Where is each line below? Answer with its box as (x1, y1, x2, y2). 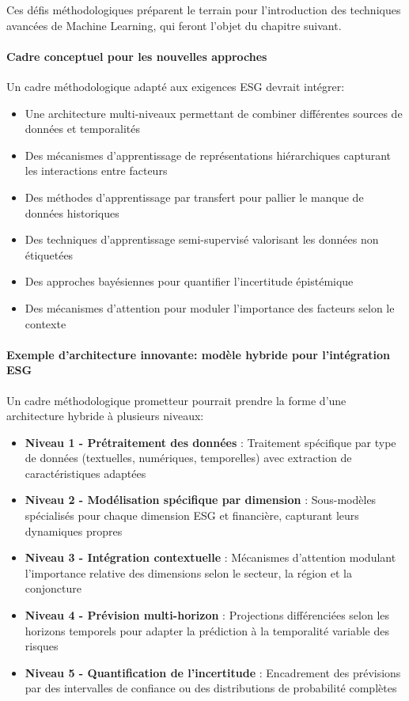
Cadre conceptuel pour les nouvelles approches (6, 47, 267, 64)
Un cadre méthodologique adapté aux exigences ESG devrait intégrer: (6, 78, 345, 94)
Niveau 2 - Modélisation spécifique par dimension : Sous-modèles (25, 491, 377, 508)
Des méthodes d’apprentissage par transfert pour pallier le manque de (25, 188, 364, 205)
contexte (25, 315, 66, 332)
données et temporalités (25, 120, 141, 137)
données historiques (25, 204, 119, 221)
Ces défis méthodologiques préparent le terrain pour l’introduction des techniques (6, 2, 401, 17)
